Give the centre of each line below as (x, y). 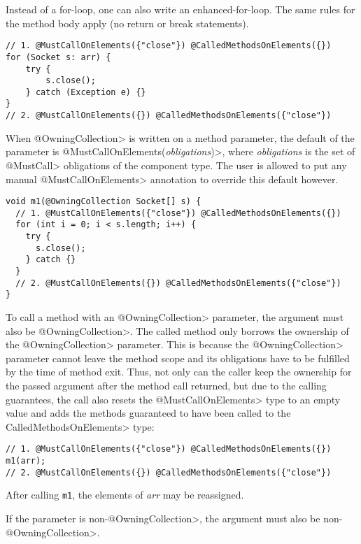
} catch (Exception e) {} (86, 92)
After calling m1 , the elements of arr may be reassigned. (125, 495)
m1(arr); (26, 461)
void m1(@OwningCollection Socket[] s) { (104, 202)
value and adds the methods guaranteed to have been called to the (148, 413)
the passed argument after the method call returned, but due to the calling (166, 386)
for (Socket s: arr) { (58, 57)
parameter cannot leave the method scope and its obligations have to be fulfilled (178, 358)
